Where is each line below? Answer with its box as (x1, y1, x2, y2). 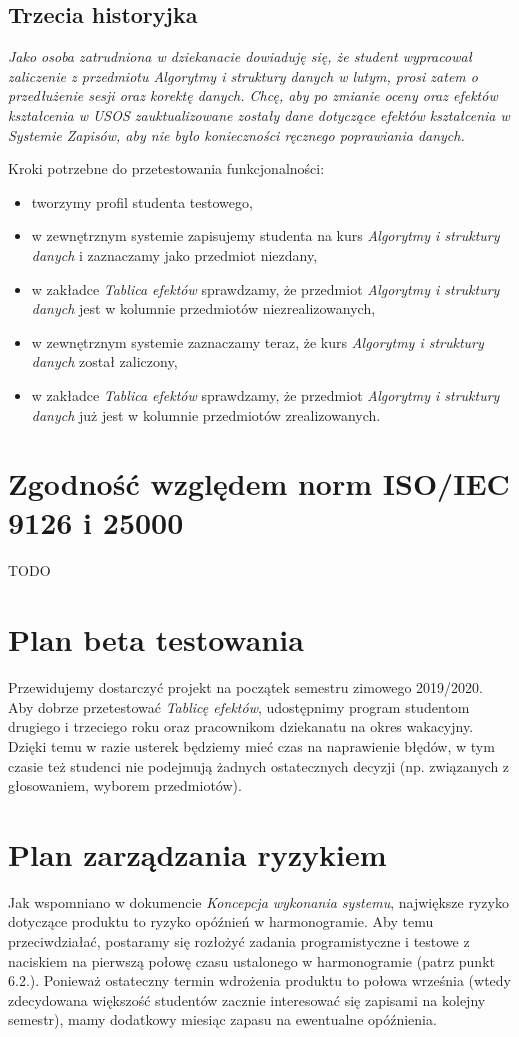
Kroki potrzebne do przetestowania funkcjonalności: (8, 158, 325, 179)
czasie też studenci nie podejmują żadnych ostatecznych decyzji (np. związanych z (8, 755, 510, 776)
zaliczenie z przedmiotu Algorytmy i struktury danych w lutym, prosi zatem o (8, 65, 478, 86)
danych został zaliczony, (31, 351, 178, 372)
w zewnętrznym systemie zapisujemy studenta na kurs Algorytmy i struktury (31, 225, 500, 246)
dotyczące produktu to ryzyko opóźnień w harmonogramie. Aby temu (8, 911, 434, 932)
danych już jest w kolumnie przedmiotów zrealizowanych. (31, 404, 381, 425)
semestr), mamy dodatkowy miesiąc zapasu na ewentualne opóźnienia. (8, 1009, 437, 1030)
